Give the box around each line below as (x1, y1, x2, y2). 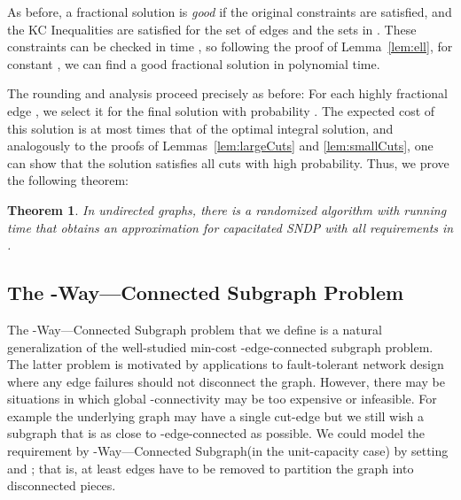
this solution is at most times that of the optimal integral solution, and (7, 119, 394, 137)
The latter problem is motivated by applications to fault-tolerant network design (7, 355, 444, 373)
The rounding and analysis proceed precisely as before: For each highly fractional (7, 84, 448, 103)
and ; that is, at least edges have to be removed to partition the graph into (7, 458, 414, 477)
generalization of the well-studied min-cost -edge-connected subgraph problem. (7, 337, 434, 356)
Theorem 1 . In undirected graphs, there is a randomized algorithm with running (7, 200, 447, 219)
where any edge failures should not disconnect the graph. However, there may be (7, 372, 445, 390)
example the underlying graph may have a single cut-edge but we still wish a (7, 406, 425, 425)
